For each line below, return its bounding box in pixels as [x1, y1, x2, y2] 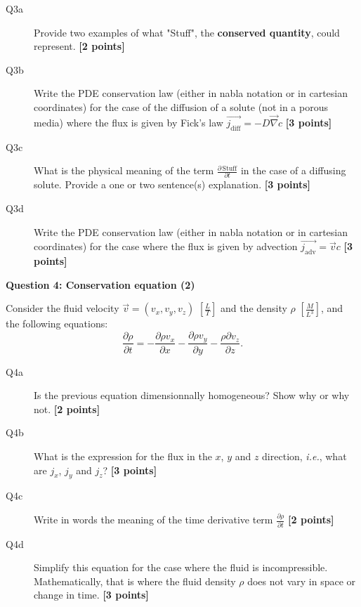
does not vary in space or [247, 573, 356, 588]
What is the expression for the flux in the [34, 448, 212, 463]
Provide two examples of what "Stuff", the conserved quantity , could [34, 25, 340, 39]
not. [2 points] [34, 401, 100, 416]
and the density [220, 301, 287, 315]
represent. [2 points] [34, 39, 125, 53]
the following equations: [6, 316, 108, 331]
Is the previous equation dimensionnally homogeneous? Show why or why [34, 388, 350, 403]
